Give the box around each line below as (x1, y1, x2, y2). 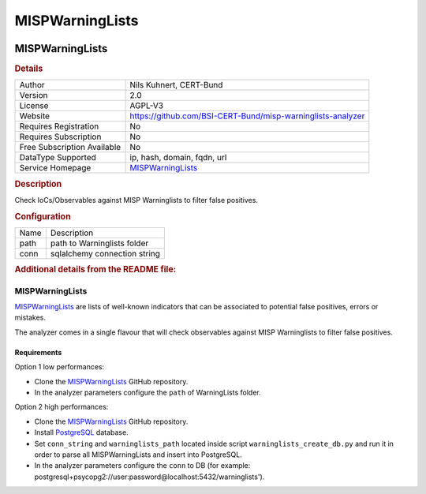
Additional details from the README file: (14, 264, 177, 275)
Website (19, 110, 50, 122)
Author (19, 80, 45, 91)
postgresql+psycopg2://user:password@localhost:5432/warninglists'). (34, 472, 265, 481)
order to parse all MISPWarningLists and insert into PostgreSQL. (34, 450, 242, 459)
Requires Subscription (19, 131, 102, 142)
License (19, 100, 49, 111)
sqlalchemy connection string (50, 249, 161, 260)
